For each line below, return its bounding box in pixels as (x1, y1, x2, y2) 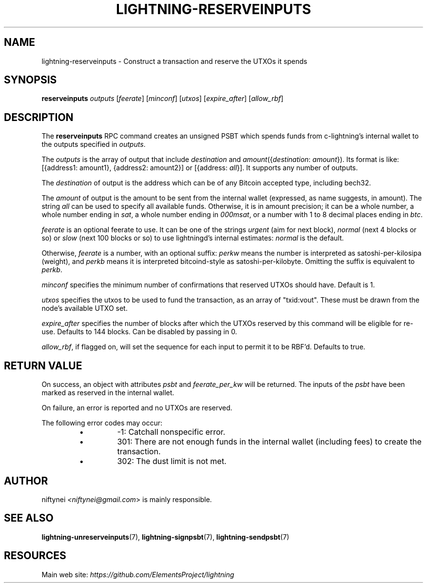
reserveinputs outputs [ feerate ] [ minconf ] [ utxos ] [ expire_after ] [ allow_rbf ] (41, 94, 284, 103)
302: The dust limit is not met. (117, 456, 227, 466)
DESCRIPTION (4, 111, 74, 123)
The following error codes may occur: (41, 419, 162, 427)
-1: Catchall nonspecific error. (117, 427, 226, 437)
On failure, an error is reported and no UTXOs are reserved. (41, 404, 233, 412)
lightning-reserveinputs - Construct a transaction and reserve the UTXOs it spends (41, 57, 308, 65)
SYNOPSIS (4, 74, 57, 86)
